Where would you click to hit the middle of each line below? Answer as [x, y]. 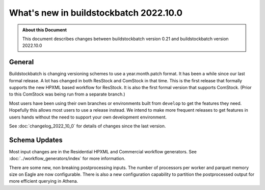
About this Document [45, 30]
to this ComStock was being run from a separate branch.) [67, 94]
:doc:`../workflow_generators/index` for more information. [67, 159]
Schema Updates [36, 140]
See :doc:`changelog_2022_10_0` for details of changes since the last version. [88, 126]
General [22, 62]
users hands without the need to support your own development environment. [88, 117]
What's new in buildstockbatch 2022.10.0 [96, 13]
